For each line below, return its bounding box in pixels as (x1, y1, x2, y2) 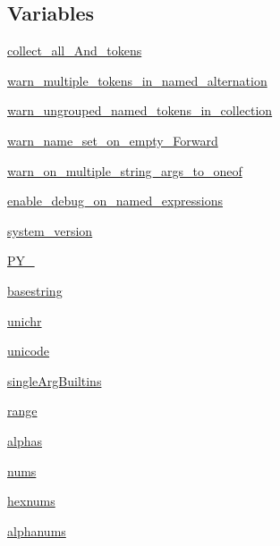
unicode (7, 341, 50, 360)
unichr (7, 311, 42, 330)
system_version (7, 221, 93, 239)
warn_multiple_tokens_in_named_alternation (7, 71, 267, 89)
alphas (7, 431, 42, 449)
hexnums (7, 491, 55, 510)
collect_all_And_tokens (7, 41, 142, 60)
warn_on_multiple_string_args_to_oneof (7, 161, 242, 180)
